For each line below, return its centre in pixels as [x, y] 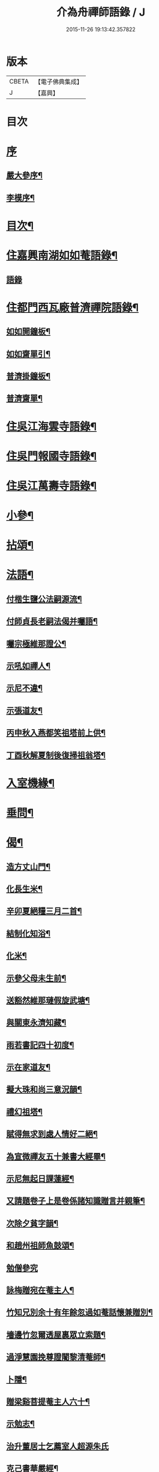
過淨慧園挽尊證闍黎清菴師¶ [56, 1357]
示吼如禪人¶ [28, 666]
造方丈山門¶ [28, 866]
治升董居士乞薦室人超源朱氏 [58, 1446]
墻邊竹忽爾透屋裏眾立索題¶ [56, 1335]
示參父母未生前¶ [36, 978]
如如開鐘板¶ [28, 332]
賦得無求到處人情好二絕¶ [52, 1134]
